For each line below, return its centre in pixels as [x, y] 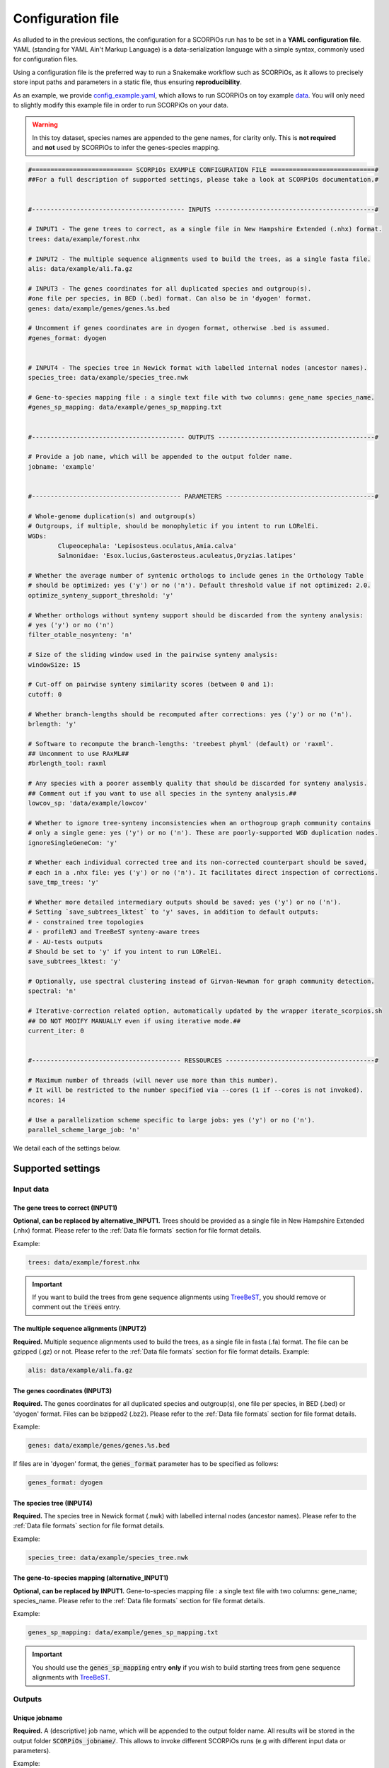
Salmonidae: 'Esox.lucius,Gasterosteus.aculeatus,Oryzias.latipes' [177, 556]
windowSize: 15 [54, 664]
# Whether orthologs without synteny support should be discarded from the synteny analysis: [196, 615]
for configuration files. [45, 59]
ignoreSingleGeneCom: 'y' [73, 843]
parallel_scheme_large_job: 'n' [84, 1129]
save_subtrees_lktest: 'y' [75, 961]
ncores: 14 [47, 1100]
